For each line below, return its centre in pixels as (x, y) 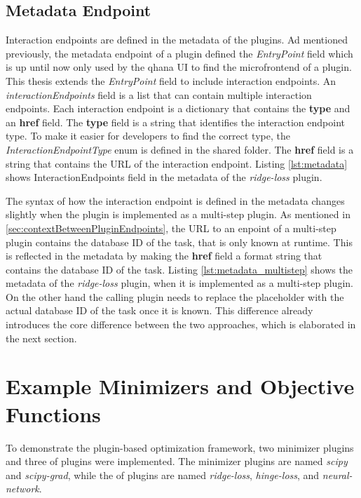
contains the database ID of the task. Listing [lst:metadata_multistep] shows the (179, 269)
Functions (53, 413)
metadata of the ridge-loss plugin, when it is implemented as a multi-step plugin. (179, 283)
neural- (337, 475)
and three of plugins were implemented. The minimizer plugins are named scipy (177, 461)
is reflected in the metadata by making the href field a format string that (164, 256)
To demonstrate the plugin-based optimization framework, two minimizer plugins (180, 447)
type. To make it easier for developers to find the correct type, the (148, 136)
